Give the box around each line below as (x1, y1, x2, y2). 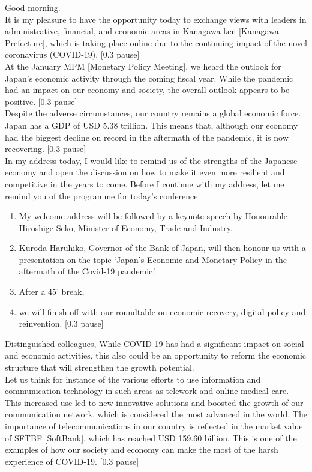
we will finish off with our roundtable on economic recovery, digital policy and (19, 305, 306, 318)
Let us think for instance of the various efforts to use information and (5, 372, 261, 385)
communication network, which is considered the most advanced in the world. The (5, 408, 307, 420)
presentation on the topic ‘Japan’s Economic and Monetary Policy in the (19, 253, 287, 265)
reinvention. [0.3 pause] (19, 317, 104, 330)
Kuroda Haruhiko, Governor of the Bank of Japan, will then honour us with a (19, 241, 306, 254)
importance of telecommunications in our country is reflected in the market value (5, 420, 303, 432)
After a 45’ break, (19, 285, 85, 298)
